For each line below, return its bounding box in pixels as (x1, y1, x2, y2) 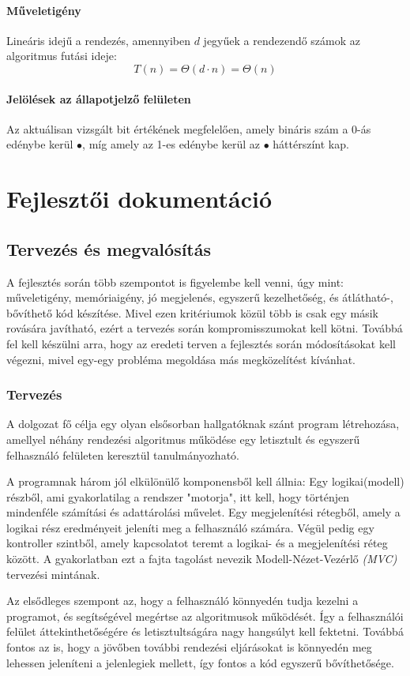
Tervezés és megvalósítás (6, 236, 212, 261)
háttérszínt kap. (273, 136, 349, 152)
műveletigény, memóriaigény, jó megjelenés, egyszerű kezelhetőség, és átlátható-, (6, 289, 393, 306)
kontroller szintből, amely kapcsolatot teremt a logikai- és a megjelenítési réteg (6, 535, 388, 551)
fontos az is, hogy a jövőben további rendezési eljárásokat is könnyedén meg (6, 639, 372, 655)
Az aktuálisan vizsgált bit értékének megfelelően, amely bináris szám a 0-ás (6, 120, 371, 137)
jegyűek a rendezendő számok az (203, 32, 361, 48)
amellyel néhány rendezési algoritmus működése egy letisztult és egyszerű (6, 430, 360, 447)
